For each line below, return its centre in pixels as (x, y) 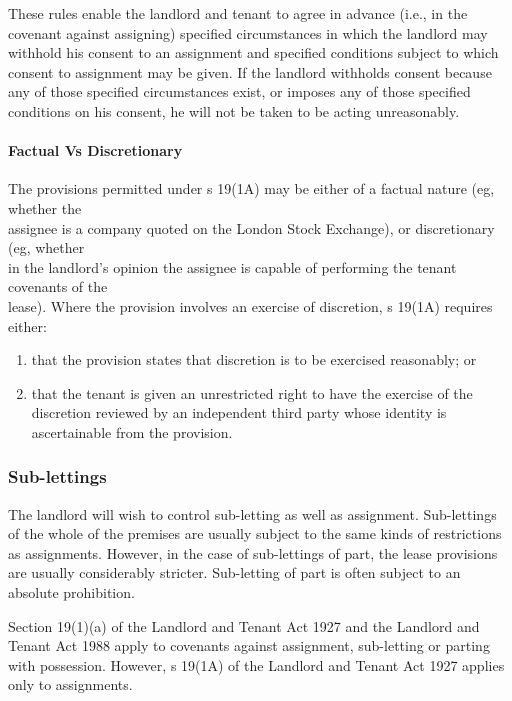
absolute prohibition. (71, 592)
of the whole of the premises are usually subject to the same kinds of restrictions (255, 533)
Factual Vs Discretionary (95, 150)
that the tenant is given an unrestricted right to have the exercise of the (252, 392)
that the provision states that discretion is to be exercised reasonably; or (254, 359)
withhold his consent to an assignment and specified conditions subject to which (253, 52)
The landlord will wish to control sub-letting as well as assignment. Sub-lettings (252, 513)
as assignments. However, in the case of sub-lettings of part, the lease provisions (253, 552)
